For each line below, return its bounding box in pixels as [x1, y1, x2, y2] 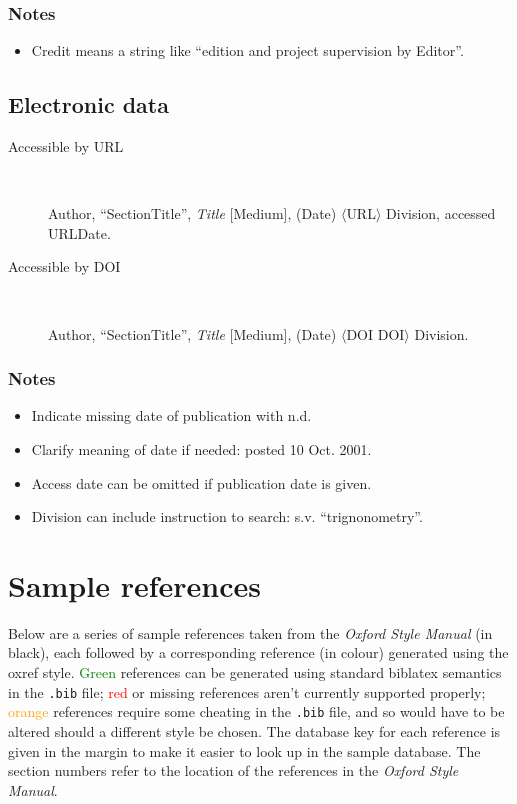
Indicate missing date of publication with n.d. [31, 405, 312, 426]
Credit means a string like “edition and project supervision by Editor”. [31, 40, 464, 61]
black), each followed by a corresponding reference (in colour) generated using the [8, 642, 509, 663]
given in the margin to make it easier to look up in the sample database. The [8, 740, 481, 761]
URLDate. [48, 222, 111, 243]
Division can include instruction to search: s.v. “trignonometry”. [31, 506, 423, 527]
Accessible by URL [8, 136, 124, 157]
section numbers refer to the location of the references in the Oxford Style [8, 760, 459, 781]
